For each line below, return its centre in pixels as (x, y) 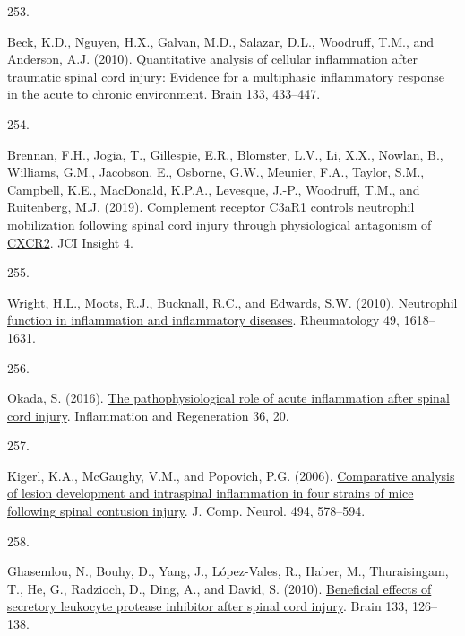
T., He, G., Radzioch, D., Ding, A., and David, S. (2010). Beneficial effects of (220, 588)
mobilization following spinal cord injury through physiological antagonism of (220, 224)
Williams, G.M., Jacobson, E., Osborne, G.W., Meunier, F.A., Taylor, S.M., (216, 172)
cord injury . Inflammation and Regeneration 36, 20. (148, 415)
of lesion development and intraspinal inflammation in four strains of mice (211, 493)
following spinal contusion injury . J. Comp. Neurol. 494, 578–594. (186, 511)
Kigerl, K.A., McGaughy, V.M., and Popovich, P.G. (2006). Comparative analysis (231, 475)
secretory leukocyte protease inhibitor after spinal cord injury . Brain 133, (208, 606)
